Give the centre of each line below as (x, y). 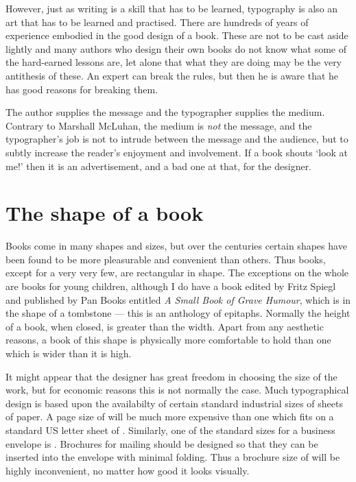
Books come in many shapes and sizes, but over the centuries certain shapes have (176, 246)
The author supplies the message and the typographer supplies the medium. (165, 112)
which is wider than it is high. (69, 353)
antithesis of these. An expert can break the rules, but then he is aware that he (172, 75)
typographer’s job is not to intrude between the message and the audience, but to (177, 139)
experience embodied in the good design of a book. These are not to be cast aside (177, 35)
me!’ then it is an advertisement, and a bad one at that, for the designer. (159, 166)
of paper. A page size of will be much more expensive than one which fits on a (170, 417)
